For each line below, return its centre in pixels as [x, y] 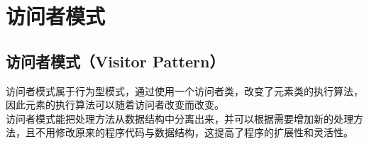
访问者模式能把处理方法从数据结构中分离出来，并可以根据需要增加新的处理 [180, 118]
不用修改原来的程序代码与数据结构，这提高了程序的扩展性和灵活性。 [194, 132]
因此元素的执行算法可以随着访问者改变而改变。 [115, 105]
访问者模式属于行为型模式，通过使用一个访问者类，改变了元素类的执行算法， [184, 90]
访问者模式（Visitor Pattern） [115, 61]
